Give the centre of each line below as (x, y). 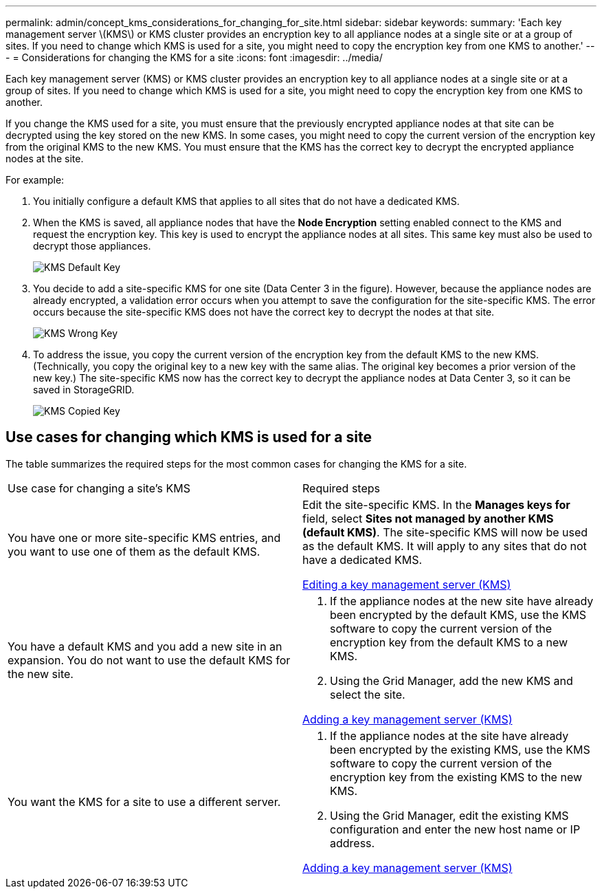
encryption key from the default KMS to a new (449, 642)
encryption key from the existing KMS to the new (456, 777)
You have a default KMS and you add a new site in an (145, 646)
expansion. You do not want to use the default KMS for (149, 660)
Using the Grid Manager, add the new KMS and (452, 680)
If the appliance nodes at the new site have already (462, 601)
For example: (35, 180)
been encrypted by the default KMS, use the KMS (458, 614)
